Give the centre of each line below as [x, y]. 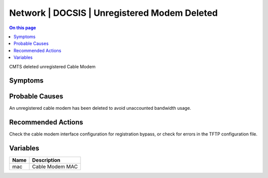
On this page [23, 28]
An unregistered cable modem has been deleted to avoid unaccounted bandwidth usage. [100, 108]
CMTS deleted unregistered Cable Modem [52, 66]
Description [46, 160]
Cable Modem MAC [55, 167]
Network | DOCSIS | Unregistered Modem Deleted [113, 13]
